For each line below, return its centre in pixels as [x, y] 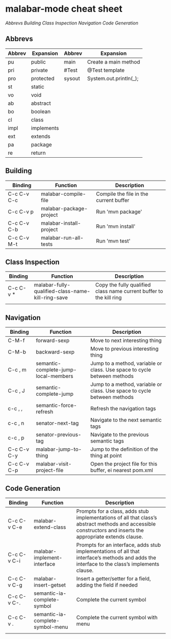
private [40, 70]
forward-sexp [53, 340]
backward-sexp [55, 352]
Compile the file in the [122, 194]
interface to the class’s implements [118, 564]
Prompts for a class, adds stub [112, 511]
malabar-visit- [54, 464]
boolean [41, 111]
